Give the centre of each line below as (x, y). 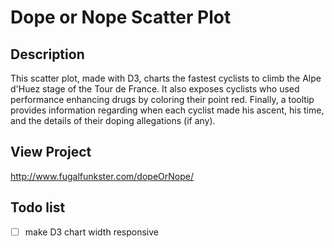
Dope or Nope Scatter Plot (121, 17)
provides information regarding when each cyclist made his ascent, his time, (167, 110)
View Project (51, 152)
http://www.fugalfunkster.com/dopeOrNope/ (102, 176)
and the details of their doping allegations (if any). (113, 120)
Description (47, 54)
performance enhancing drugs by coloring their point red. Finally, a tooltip (162, 99)
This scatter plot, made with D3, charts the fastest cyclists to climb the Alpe (166, 78)
